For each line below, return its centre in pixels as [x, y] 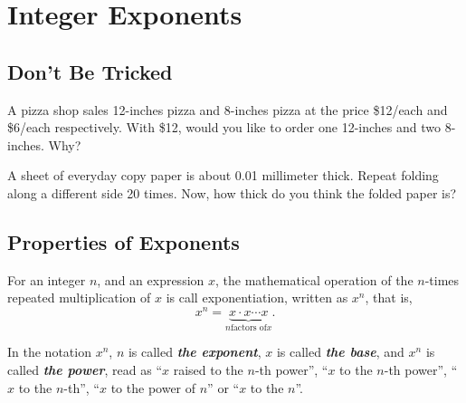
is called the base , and [340, 352]
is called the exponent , [195, 352]
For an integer [47, 279]
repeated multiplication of [79, 297]
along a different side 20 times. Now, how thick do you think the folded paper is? [232, 192]
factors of [248, 327]
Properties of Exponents [124, 241]
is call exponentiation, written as [257, 297]
